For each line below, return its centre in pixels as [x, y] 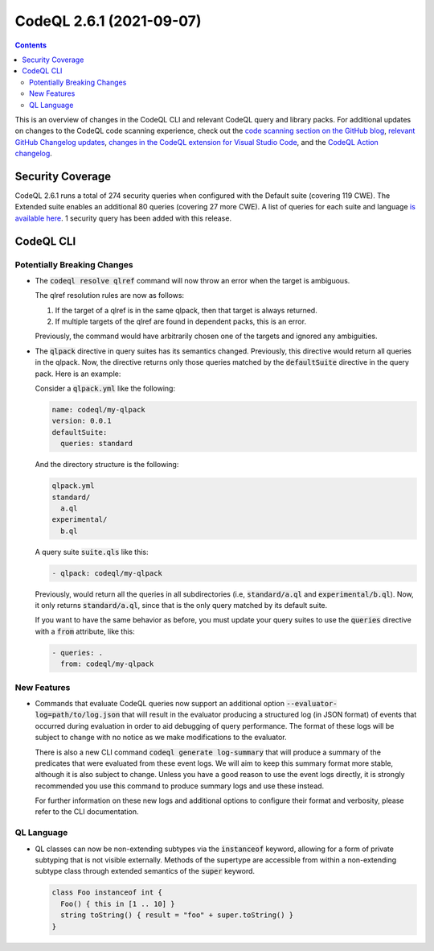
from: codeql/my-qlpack [107, 664]
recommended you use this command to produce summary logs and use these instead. [180, 786]
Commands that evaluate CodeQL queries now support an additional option [160, 703]
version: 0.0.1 [82, 421]
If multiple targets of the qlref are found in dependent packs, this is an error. [181, 321]
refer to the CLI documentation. [87, 812]
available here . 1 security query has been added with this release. [123, 218]
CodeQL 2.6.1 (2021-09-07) [108, 21]
